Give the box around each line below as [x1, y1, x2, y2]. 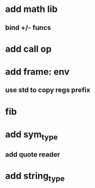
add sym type [5, 129, 58, 142]
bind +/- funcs [5, 23, 51, 32]
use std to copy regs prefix [5, 86, 90, 94]
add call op [5, 43, 51, 54]
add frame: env [5, 66, 70, 77]
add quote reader [5, 150, 60, 159]
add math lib [5, 3, 58, 15]
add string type [5, 170, 65, 183]
